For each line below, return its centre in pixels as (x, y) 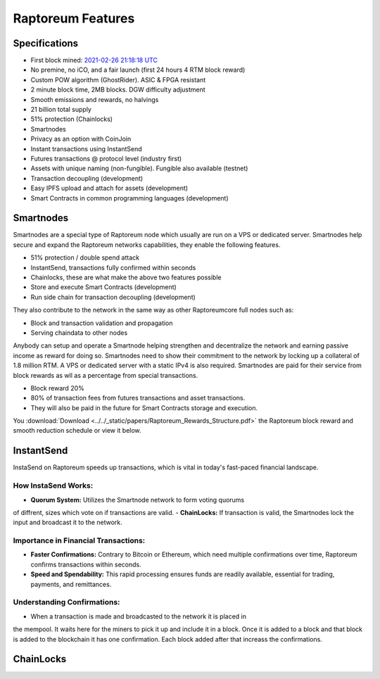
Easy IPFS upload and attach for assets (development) (109, 188)
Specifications (46, 43)
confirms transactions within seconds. (86, 564)
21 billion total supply (61, 110)
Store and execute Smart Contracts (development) (104, 287)
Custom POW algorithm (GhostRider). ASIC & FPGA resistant (118, 80)
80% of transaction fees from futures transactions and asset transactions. (138, 398)
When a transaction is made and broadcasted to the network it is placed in (138, 616)
